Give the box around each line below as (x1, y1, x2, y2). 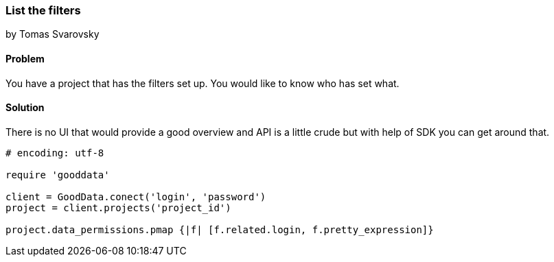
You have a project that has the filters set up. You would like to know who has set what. (5, 77, 400, 89)
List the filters (5, 3, 81, 17)
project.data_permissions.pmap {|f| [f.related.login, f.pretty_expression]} (5, 224, 434, 235)
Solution (5, 102, 45, 114)
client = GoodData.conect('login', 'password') (5, 191, 266, 202)
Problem (5, 52, 45, 64)
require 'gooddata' (5, 169, 110, 180)
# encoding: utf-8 (5, 147, 104, 158)
